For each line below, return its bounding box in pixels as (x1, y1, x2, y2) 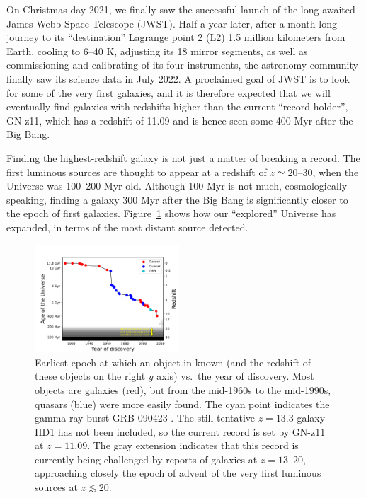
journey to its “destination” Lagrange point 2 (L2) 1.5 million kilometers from (6, 30, 345, 45)
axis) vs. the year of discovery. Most (156, 369, 314, 383)
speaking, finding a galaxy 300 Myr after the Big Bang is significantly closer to (6, 192, 348, 207)
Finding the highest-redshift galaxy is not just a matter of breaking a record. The (6, 150, 360, 165)
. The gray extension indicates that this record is (87, 438, 299, 453)
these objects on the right (35, 369, 146, 383)
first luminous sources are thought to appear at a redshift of (6, 164, 267, 179)
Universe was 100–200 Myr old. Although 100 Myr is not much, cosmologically (6, 178, 348, 193)
